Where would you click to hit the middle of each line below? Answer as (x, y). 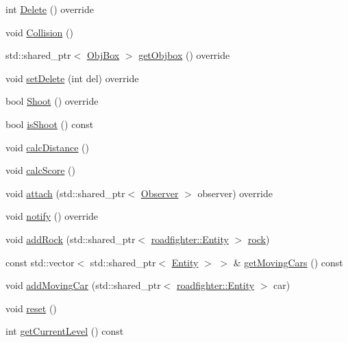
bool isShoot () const (50, 124)
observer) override (235, 193)
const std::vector (40, 262)
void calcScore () (40, 170)
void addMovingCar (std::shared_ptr (83, 285)
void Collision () (39, 32)
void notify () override (52, 216)
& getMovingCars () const (288, 262)
